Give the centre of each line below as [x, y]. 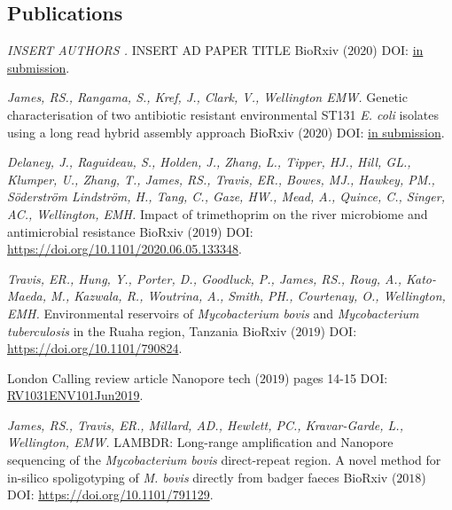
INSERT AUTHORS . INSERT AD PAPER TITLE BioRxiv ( [178, 50]
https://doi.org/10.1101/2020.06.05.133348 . [125, 249]
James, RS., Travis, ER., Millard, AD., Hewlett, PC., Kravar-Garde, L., [205, 424]
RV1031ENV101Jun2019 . [75, 395]
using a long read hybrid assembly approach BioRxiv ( [155, 132]
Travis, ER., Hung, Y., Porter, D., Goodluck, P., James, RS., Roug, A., [204, 278]
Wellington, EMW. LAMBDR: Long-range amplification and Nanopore [200, 442]
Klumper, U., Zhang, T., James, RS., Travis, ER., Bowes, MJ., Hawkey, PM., [221, 179]
